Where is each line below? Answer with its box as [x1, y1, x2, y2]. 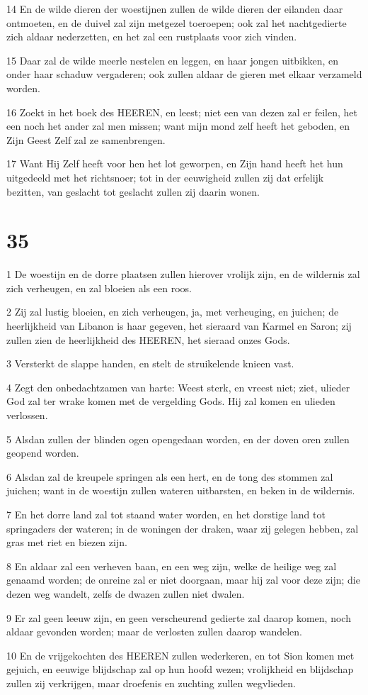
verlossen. [6, 408, 48, 422]
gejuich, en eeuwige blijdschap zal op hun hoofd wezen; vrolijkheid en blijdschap [6, 662, 354, 677]
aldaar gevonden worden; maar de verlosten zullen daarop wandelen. [6, 624, 302, 639]
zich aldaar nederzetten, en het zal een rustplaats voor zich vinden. [6, 29, 297, 44]
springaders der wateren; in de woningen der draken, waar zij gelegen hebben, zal [6, 521, 359, 535]
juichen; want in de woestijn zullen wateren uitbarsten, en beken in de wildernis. [6, 483, 355, 498]
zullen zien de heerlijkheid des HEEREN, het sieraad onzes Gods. [6, 332, 290, 347]
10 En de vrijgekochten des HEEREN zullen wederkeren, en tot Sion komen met [6, 647, 355, 662]
